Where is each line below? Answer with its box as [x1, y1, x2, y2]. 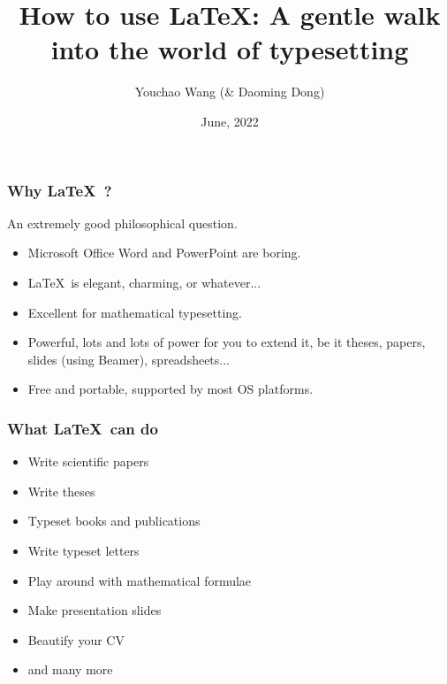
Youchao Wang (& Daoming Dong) [134, 82, 325, 101]
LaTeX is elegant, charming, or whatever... [27, 273, 261, 291]
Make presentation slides [27, 601, 162, 619]
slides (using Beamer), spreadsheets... [27, 350, 231, 368]
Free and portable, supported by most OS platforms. [27, 380, 314, 398]
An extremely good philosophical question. [7, 213, 238, 232]
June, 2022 [201, 111, 259, 130]
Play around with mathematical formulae [27, 571, 252, 589]
